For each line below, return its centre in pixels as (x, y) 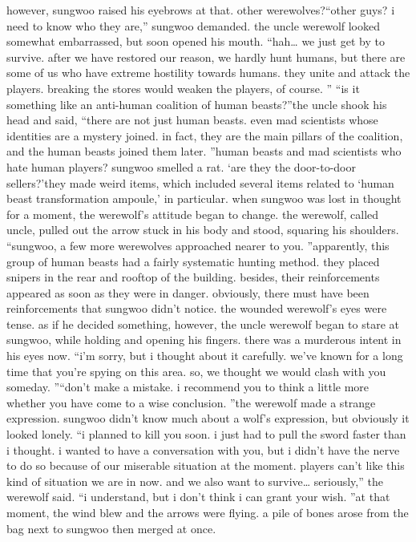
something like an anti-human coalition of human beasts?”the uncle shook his (197, 104)
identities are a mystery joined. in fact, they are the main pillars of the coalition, (205, 135)
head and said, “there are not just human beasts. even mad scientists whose (192, 120)
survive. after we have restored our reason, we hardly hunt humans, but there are (206, 57)
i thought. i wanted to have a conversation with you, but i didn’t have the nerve (203, 449)
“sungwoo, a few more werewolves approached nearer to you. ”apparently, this (198, 245)
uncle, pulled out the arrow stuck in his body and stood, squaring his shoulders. (203, 230)
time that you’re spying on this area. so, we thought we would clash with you (196, 371)
